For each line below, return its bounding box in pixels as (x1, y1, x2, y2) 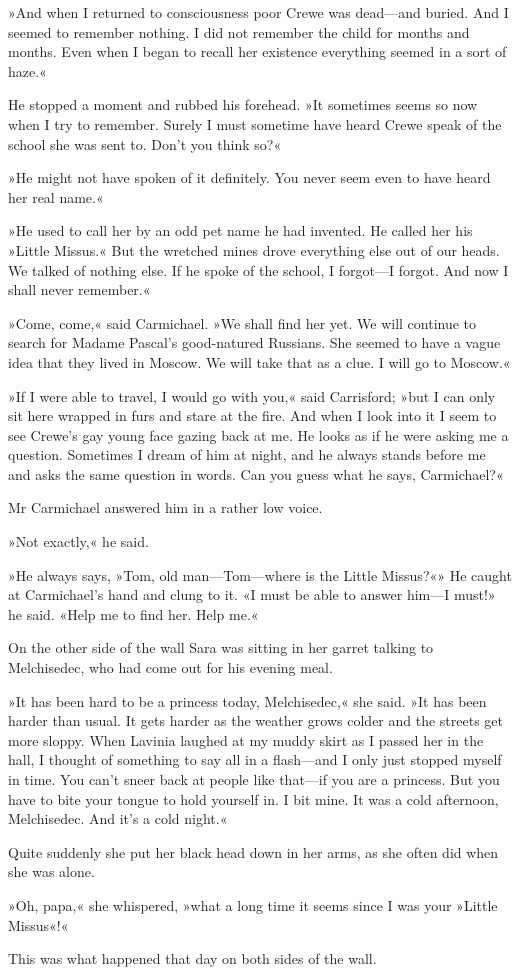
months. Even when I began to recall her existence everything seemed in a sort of (8, 41, 507, 62)
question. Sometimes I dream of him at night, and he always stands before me (8, 444, 486, 465)
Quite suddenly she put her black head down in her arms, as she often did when (8, 841, 499, 862)
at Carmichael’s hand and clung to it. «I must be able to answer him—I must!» (8, 584, 496, 605)
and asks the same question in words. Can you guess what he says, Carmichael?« (8, 463, 504, 484)
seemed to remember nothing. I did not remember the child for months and (8, 21, 470, 42)
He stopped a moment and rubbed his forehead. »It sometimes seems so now (8, 94, 478, 115)
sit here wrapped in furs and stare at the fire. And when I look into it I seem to (8, 405, 497, 426)
